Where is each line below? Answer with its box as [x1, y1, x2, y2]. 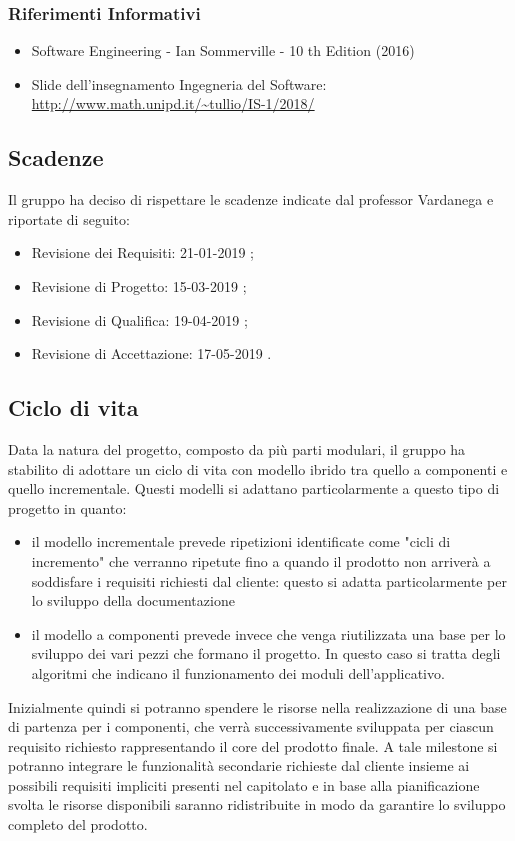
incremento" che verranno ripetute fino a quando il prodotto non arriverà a [31, 550, 491, 571]
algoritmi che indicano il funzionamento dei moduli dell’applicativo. [31, 662, 445, 683]
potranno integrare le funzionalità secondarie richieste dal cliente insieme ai [8, 755, 470, 776]
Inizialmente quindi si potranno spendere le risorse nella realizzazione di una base [8, 696, 507, 717]
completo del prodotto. [8, 814, 148, 835]
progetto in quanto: [8, 497, 127, 518]
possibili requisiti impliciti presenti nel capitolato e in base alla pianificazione [8, 774, 480, 795]
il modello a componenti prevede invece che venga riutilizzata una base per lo [31, 623, 506, 644]
